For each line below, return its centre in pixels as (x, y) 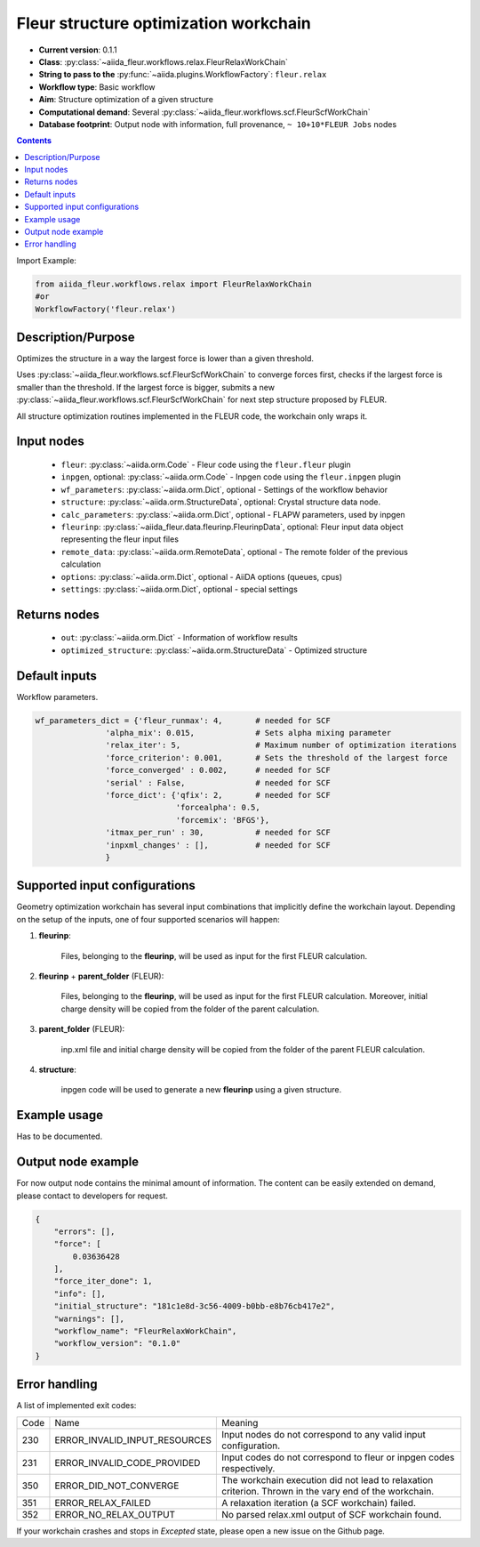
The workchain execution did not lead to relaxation (328, 1479)
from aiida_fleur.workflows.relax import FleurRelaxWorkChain (173, 284)
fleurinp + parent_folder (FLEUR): (101, 976)
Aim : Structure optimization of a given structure (126, 100)
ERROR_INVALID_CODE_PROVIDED (128, 1462)
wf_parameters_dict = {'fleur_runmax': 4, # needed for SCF (183, 720)
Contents (34, 141)
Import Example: (47, 260)
